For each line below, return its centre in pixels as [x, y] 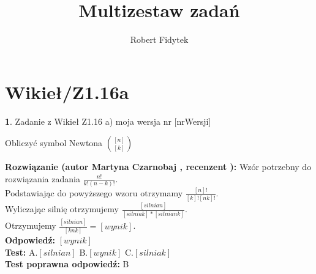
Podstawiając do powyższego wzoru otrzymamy [94, 193]
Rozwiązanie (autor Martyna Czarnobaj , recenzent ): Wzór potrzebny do [158, 167]
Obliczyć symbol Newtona [54, 143]
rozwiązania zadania [43, 178]
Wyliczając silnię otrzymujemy [62, 209]
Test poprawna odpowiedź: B [67, 264]
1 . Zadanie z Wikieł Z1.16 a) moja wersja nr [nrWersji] [108, 121]
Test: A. [21, 252]
